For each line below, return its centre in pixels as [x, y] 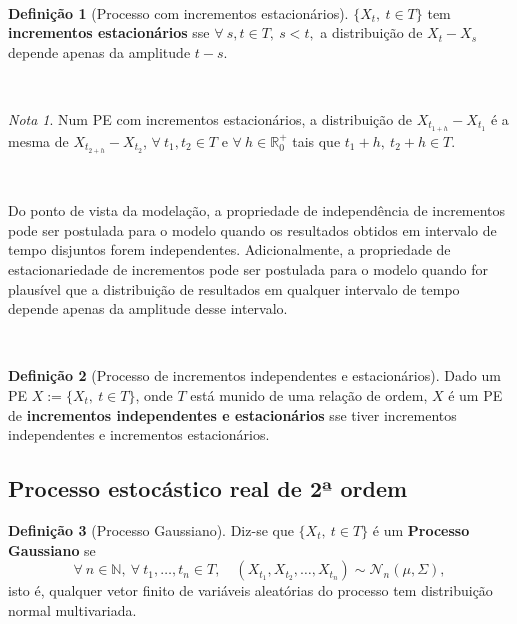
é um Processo [421, 530]
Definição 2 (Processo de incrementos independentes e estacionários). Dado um [254, 375]
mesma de [38, 140]
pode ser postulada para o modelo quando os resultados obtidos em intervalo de [252, 229]
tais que [316, 140]
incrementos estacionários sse [109, 32]
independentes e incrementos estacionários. [139, 434]
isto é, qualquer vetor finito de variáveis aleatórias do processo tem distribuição [250, 590]
